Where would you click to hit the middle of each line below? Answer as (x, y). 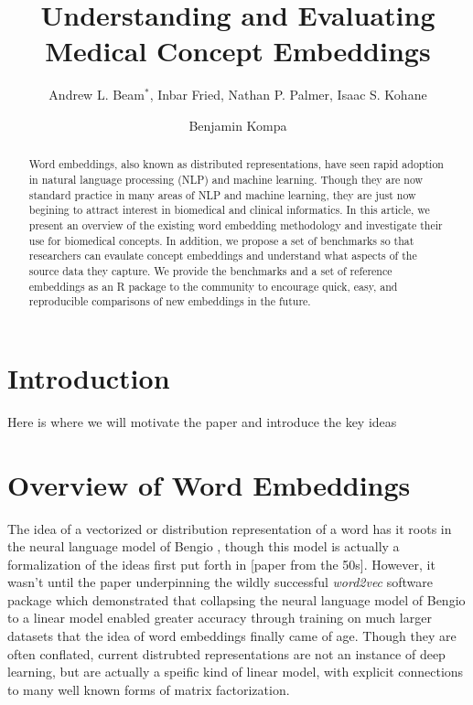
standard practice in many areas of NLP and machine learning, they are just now (222, 194)
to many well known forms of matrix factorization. (149, 689)
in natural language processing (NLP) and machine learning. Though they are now (226, 179)
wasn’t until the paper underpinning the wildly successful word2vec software (220, 582)
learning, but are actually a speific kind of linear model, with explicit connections (236, 672)
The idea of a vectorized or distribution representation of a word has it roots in (230, 528)
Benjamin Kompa (238, 125)
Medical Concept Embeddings (238, 51)
